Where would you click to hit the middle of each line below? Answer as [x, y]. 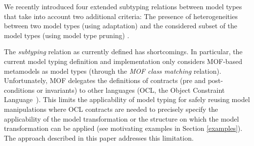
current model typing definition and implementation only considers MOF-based [123, 61]
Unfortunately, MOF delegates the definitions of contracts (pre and [105, 80]
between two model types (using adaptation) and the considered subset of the [121, 26]
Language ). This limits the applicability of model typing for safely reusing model [127, 99]
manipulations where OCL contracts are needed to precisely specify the [111, 109]
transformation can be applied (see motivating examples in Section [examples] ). [123, 128]
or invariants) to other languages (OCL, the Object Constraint [131, 90]
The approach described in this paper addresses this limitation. [99, 137]
